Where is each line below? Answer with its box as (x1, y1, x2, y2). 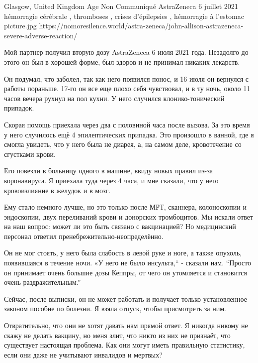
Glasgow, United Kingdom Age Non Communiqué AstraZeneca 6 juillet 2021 (4, 1, 238, 11)
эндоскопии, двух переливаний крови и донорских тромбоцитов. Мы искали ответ (4, 211, 254, 222)
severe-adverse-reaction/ (4, 30, 78, 40)
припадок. (4, 103, 34, 113)
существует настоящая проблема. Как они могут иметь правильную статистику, (4, 340, 245, 350)
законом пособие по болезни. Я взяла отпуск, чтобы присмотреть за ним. (4, 303, 226, 314)
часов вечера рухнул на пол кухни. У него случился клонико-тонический (4, 93, 225, 103)
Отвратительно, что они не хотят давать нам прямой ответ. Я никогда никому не (4, 320, 248, 331)
